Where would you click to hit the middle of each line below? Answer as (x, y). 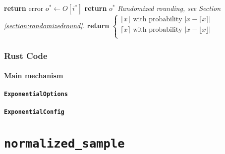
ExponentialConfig (34, 112)
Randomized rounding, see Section (169, 8)
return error (24, 8)
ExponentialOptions (36, 94)
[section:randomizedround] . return (57, 25)
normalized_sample (64, 144)
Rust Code (26, 55)
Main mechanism (34, 76)
